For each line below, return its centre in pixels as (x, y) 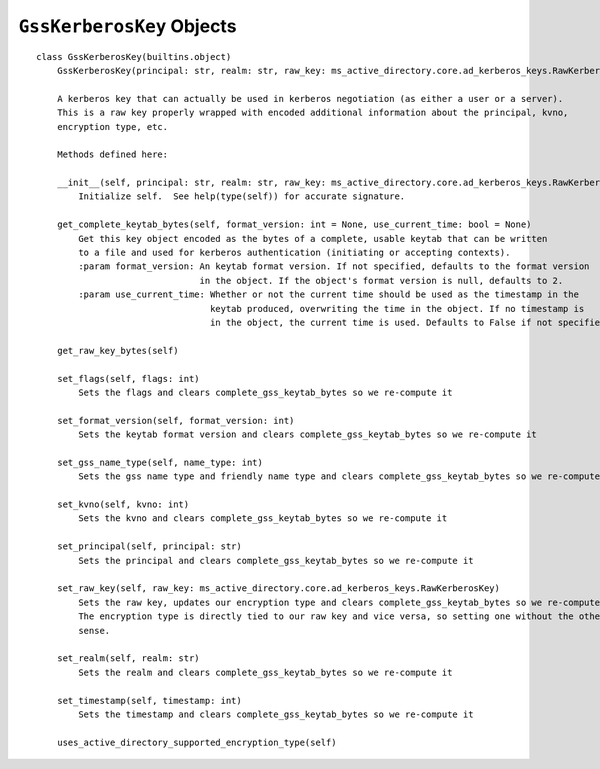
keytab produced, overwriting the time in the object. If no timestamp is (397, 308)
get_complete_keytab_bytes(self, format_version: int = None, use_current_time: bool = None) (294, 224)
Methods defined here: (112, 154)
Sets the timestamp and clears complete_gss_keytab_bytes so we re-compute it (276, 714)
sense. (94, 630)
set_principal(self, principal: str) (149, 546)
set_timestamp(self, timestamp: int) (149, 700)
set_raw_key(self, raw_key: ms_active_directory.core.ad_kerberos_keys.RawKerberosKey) (278, 588)
